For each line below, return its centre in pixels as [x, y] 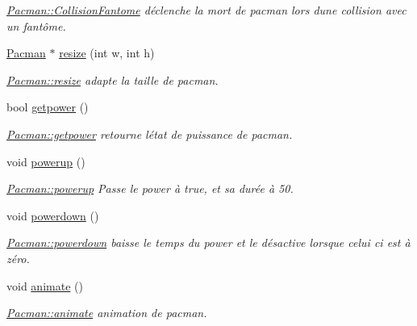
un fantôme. [36, 25]
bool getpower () [48, 107]
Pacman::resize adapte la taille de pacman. [113, 79]
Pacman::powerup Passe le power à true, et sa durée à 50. [150, 188]
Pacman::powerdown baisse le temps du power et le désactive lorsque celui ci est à [208, 242]
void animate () [45, 285]
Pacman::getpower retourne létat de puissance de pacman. [150, 134]
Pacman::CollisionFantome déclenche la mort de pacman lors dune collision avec [206, 10]
